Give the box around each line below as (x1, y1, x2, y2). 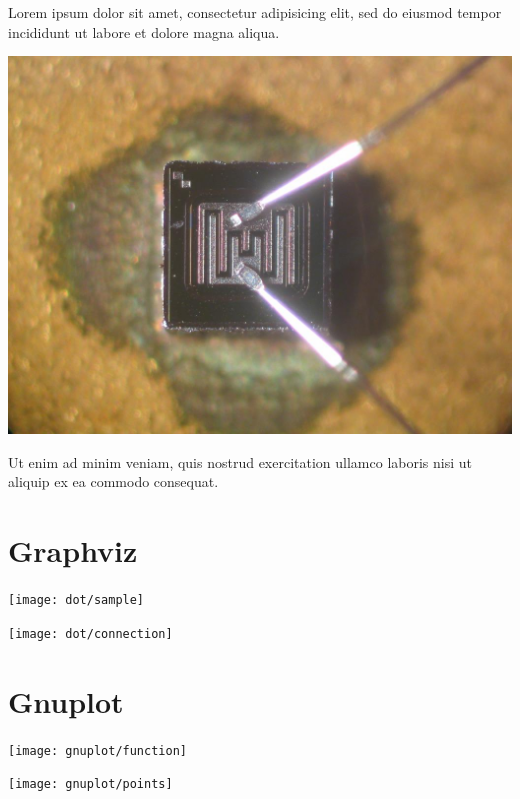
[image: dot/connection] (8, 626, 173, 641)
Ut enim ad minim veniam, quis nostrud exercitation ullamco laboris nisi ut (8, 451, 473, 472)
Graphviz (8, 530, 138, 571)
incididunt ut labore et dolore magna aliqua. (8, 21, 280, 42)
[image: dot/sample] (8, 593, 145, 608)
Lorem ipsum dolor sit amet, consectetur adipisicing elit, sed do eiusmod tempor (8, 2, 502, 22)
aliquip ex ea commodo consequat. (8, 471, 219, 492)
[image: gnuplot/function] (8, 743, 187, 758)
